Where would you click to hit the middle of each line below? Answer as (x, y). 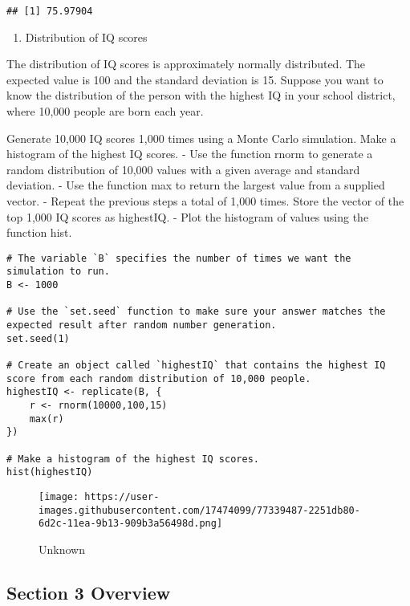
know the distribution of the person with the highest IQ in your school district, (201, 95)
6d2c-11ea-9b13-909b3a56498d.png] (131, 524)
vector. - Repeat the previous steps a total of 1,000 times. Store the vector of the (205, 201)
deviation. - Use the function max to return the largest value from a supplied (196, 185)
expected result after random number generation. (142, 325)
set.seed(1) (38, 338)
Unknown (62, 549)
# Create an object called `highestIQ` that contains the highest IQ (196, 366)
